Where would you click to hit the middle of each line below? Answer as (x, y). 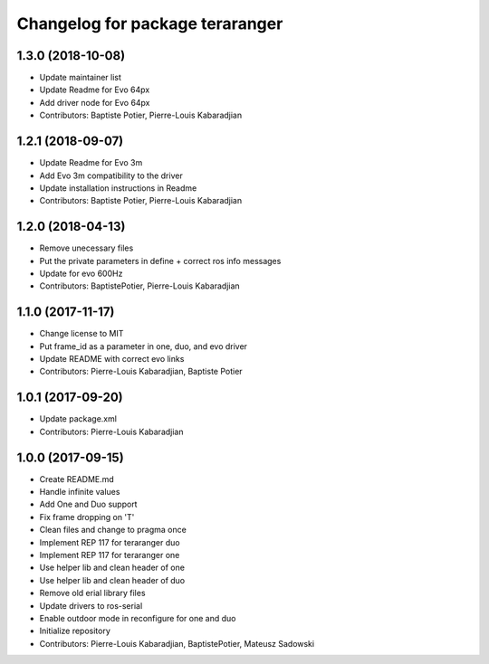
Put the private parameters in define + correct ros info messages (160, 261)
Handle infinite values (80, 492)
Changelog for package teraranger (150, 24)
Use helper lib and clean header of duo (112, 580)
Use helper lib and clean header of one (112, 568)
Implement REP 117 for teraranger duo (110, 542)
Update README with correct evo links (112, 359)
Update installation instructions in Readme (118, 188)
